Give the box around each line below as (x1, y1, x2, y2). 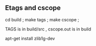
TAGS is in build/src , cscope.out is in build (5, 26, 92, 32)
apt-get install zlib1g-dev (5, 35, 55, 41)
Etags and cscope (5, 4, 61, 12)
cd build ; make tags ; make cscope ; (5, 16, 79, 22)
